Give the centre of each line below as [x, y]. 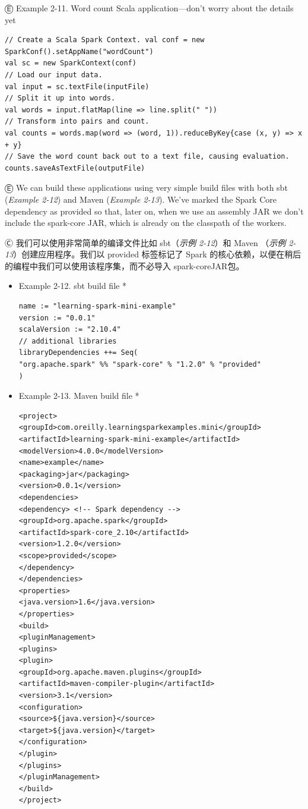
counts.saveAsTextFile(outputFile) [75, 168]
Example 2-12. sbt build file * [72, 286]
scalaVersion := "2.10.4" [70, 330]
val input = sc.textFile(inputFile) [77, 86]
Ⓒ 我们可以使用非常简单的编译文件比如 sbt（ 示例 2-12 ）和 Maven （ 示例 [145, 242]
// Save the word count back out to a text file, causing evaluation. [147, 157]
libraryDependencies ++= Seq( [78, 353]
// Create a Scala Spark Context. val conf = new [105, 40]
